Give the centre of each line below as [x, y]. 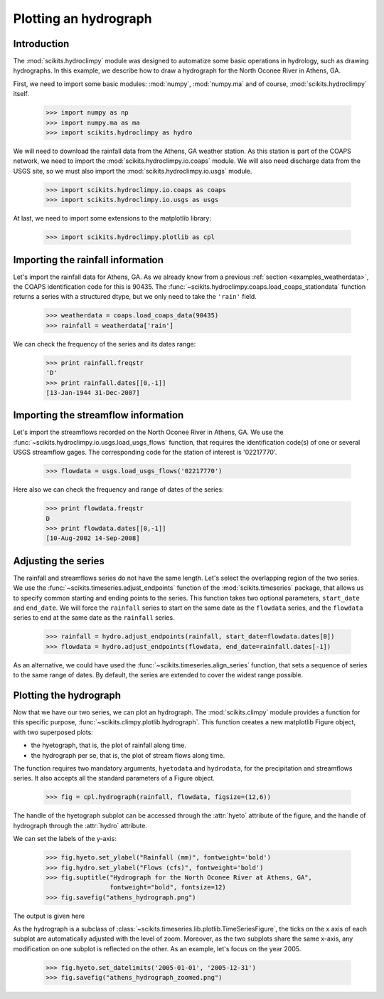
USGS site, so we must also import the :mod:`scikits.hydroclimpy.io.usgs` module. [133, 171]
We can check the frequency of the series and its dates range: [105, 344]
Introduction [41, 44]
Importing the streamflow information [98, 415]
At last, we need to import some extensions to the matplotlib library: [112, 218]
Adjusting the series [59, 561]
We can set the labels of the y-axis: [65, 839]
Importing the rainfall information [88, 260]
